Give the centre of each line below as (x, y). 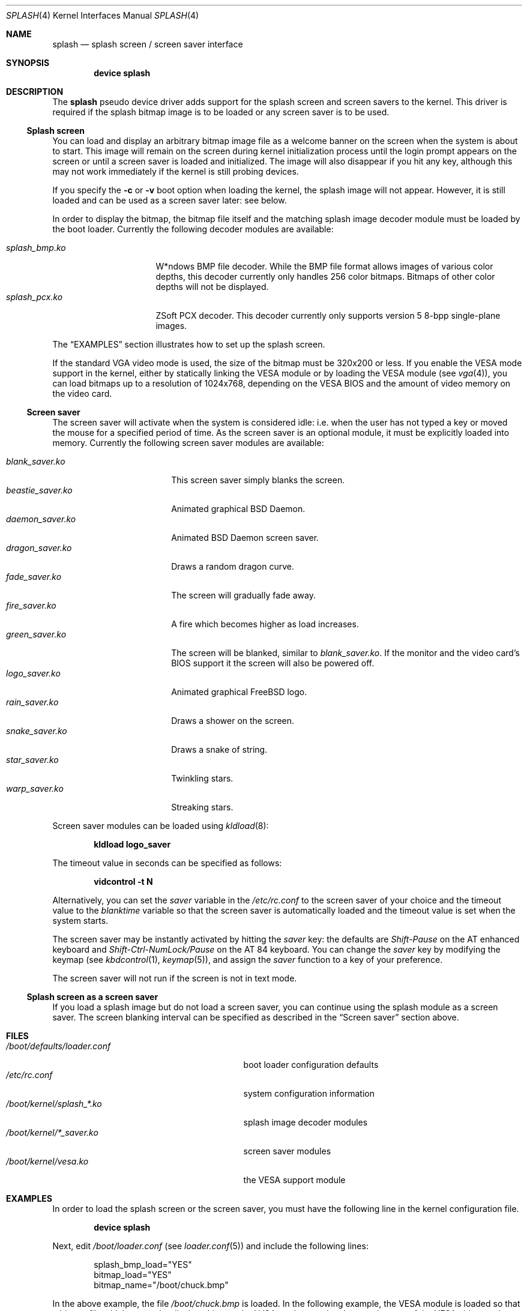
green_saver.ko (36, 634)
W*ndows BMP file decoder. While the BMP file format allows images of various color (324, 266)
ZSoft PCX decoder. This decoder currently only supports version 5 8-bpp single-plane (328, 315)
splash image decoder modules (306, 1122)
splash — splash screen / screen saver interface (148, 44)
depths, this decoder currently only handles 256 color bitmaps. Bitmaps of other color (325, 276)
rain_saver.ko (32, 702)
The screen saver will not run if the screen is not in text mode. (175, 978)
